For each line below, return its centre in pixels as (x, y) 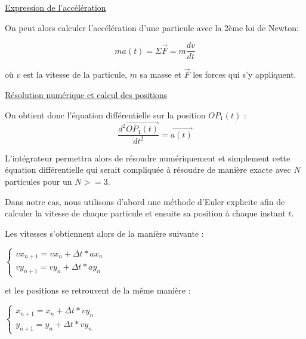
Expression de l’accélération (55, 7)
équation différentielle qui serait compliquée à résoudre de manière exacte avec (148, 169)
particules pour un (38, 181)
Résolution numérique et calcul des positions (86, 95)
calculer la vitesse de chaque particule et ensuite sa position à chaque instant (145, 213)
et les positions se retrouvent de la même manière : (98, 290)
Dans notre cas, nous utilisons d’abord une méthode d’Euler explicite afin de (145, 201)
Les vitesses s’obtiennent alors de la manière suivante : (104, 233)
